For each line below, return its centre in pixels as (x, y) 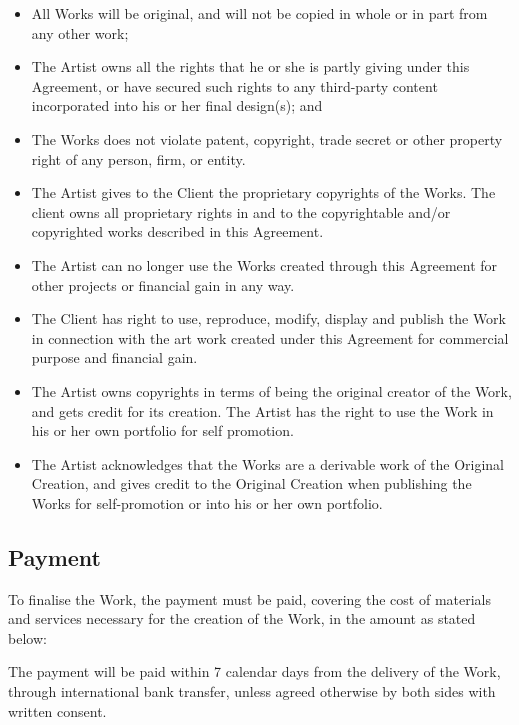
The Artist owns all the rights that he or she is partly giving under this (250, 66)
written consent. (57, 710)
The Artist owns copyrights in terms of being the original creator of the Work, (271, 390)
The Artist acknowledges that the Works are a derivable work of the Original (267, 463)
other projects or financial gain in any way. (163, 284)
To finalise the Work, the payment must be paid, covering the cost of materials (250, 598)
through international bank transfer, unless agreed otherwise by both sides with (252, 691)
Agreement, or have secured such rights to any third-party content (234, 85)
